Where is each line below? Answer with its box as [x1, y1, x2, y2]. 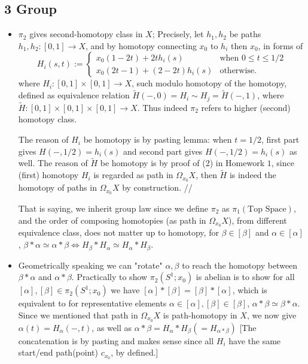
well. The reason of [18, 157, 88, 169]
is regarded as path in [93, 169, 173, 181]
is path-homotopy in [163, 308, 237, 321]
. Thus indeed [137, 101, 188, 113]
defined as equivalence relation [18, 89, 130, 101]
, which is [232, 284, 267, 296]
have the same [228, 334, 281, 347]
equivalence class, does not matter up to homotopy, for [18, 226, 219, 239]
